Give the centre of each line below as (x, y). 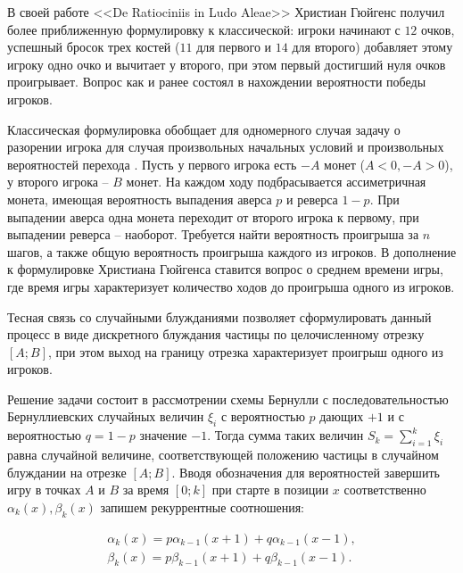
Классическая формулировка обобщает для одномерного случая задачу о (204, 129)
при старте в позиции (270, 490)
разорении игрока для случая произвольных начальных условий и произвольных (226, 147)
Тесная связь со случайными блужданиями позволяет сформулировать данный (219, 316)
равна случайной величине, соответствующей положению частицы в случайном (223, 455)
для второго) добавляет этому (372, 47)
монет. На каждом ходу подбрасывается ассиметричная (276, 182)
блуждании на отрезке (67, 472)
